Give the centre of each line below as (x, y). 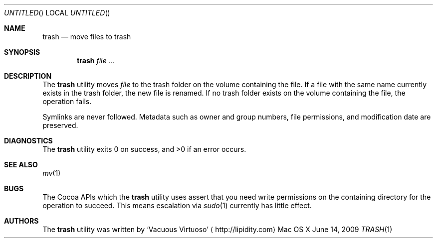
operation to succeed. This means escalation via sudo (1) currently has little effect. (177, 205)
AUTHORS (21, 221)
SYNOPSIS (22, 52)
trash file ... (96, 60)
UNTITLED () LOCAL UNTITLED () (57, 13)
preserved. (60, 125)
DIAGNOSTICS (28, 141)
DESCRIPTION (28, 76)
